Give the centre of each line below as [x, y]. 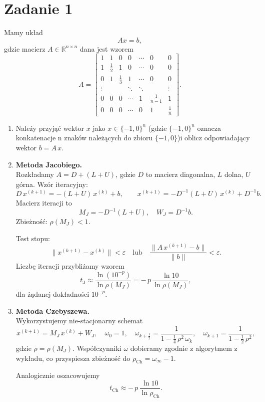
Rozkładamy [35, 174]
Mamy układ [23, 32]
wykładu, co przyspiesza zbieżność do [73, 358]
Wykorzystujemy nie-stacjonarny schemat [79, 321]
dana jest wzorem [106, 48]
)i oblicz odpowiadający [214, 138]
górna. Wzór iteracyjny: [52, 184]
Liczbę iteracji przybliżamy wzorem [70, 266]
